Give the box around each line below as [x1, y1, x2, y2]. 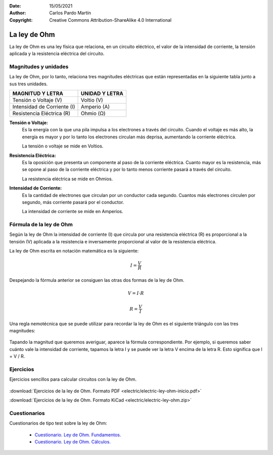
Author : [9, 10, 26, 16]
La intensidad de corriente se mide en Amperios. [22, 209, 123, 215]
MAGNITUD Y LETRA [12, 90, 63, 97]
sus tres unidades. [9, 81, 48, 87]
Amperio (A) [81, 104, 110, 110]
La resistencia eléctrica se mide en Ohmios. [22, 176, 113, 182]
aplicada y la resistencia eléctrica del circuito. [9, 50, 105, 57]
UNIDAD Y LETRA [81, 90, 124, 97]
